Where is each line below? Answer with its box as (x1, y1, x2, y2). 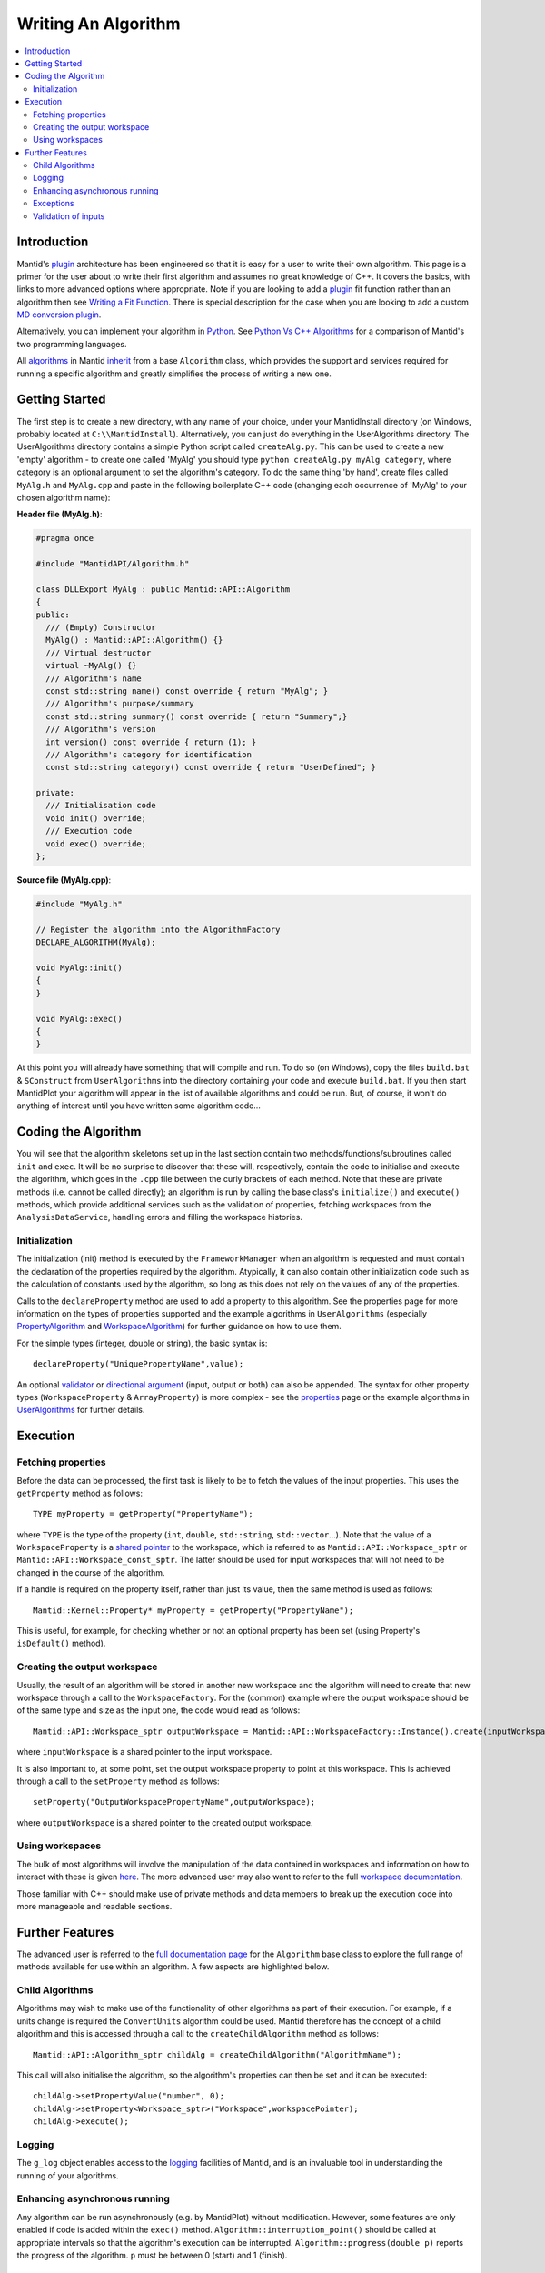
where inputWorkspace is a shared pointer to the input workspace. (16, 1747, 272, 1757)
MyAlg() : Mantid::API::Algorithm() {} (45, 635, 223, 646)
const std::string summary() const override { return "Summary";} (45, 711, 348, 722)
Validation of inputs (33, 210, 105, 222)
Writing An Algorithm (16, 14, 181, 34)
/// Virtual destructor (45, 647, 152, 658)
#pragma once (35, 533, 94, 544)
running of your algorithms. (16, 2169, 119, 2181)
